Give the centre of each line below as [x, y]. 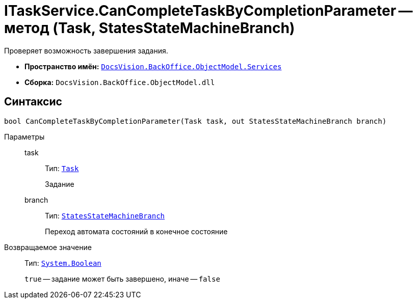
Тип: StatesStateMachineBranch [105, 215]
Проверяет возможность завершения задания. [86, 50]
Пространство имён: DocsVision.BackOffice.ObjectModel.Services [153, 66]
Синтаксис [33, 102]
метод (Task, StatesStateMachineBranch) [150, 28]
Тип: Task [62, 168]
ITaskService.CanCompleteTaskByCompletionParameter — [209, 11]
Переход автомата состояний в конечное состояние [136, 231]
